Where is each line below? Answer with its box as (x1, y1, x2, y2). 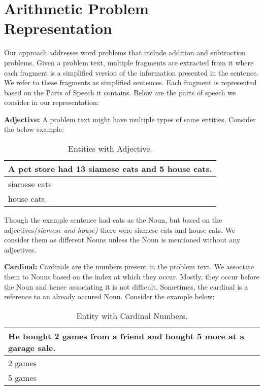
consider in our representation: (4, 97, 99, 108)
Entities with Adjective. (68, 143, 152, 155)
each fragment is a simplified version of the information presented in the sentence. (4, 67, 259, 78)
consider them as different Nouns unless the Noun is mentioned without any (4, 234, 241, 245)
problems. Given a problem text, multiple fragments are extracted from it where (4, 57, 254, 67)
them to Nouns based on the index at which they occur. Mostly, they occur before (4, 271, 259, 282)
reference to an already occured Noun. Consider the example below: (4, 291, 215, 302)
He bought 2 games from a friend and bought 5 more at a (8, 330, 245, 342)
